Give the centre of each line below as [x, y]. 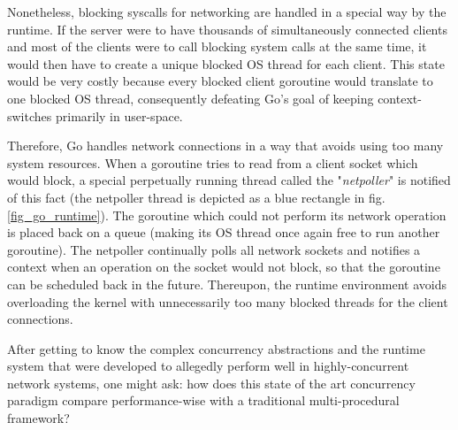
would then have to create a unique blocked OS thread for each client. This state [226, 63]
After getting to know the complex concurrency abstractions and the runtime [216, 348]
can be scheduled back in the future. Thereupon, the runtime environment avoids [227, 284]
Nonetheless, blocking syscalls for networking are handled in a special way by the [227, 12]
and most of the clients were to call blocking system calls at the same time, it [217, 46]
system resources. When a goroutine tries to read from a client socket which [213, 162]
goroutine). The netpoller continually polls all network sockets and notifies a [214, 249]
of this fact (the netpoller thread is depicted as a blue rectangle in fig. [196, 197]
